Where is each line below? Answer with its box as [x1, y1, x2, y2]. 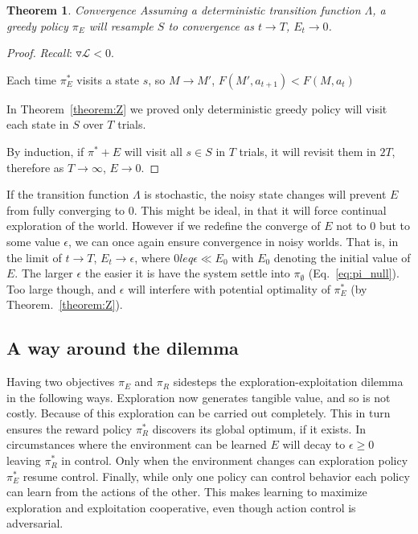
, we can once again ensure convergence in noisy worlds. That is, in [68, 232, 399, 249]
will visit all [124, 142, 182, 159]
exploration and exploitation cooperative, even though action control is [6, 499, 356, 516]
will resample [88, 17, 154, 34]
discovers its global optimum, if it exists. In [152, 420, 366, 437]
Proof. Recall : [6, 44, 72, 61]
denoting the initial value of [273, 249, 411, 265]
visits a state [76, 71, 139, 88]
